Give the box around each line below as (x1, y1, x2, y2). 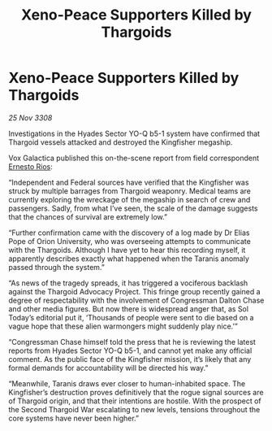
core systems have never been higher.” (8, 413, 140, 423)
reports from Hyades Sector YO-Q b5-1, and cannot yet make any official (8, 346, 253, 355)
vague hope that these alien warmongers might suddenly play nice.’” (8, 321, 238, 331)
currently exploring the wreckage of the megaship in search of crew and (8, 194, 251, 204)
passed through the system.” (8, 262, 106, 272)
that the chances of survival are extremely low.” (8, 211, 168, 221)
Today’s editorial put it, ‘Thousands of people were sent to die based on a (8, 312, 254, 322)
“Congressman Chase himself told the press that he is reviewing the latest (8, 337, 256, 346)
